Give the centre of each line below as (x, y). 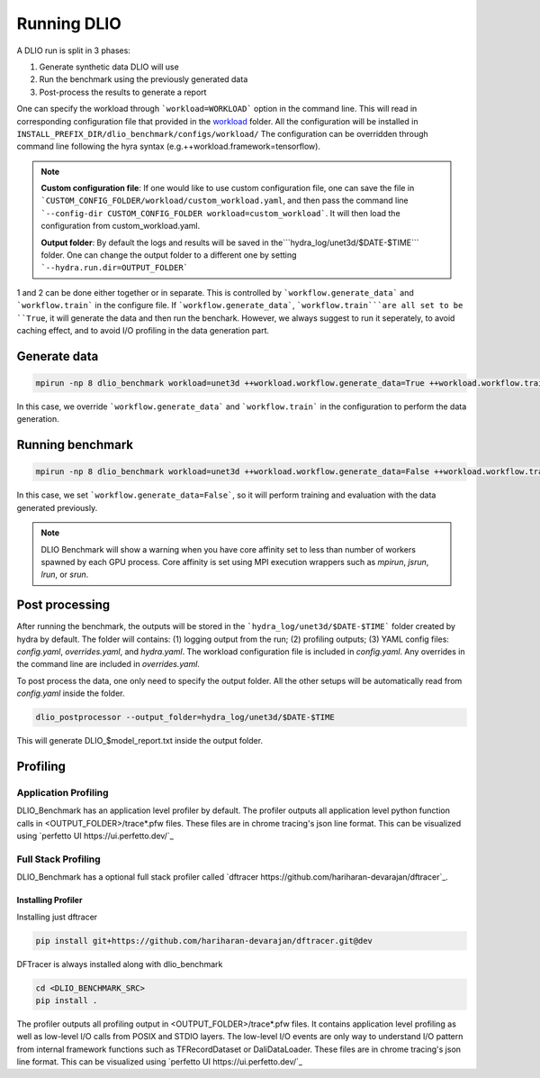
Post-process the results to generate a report (123, 92)
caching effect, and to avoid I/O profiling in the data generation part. (143, 330)
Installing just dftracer (57, 917)
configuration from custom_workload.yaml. (121, 226)
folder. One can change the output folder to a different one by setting (169, 255)
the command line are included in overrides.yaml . (108, 664)
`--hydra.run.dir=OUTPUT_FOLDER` (115, 268)
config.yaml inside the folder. (71, 693)
